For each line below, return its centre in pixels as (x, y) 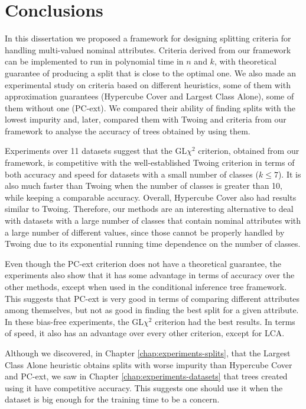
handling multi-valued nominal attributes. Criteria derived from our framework (148, 49)
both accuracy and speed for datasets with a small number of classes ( (132, 174)
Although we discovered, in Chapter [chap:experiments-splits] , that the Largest (148, 352)
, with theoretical (245, 61)
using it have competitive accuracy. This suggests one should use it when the (144, 387)
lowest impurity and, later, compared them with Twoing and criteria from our (146, 119)
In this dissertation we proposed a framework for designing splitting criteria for (148, 38)
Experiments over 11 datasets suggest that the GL (96, 151)
